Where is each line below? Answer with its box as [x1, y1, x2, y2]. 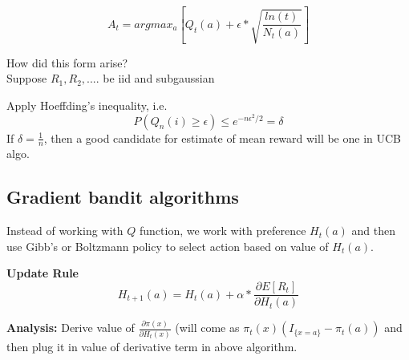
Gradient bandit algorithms [6, 184, 239, 209]
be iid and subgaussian [103, 70, 215, 87]
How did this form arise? [6, 54, 128, 71]
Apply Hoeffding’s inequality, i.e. [6, 97, 168, 114]
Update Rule [6, 265, 79, 281]
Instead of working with [6, 222, 124, 239]
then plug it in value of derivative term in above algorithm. [6, 338, 298, 354]
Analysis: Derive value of [6, 319, 135, 336]
